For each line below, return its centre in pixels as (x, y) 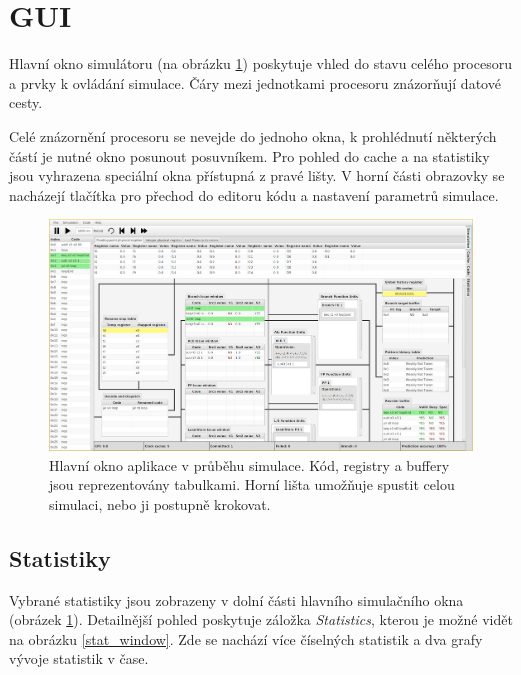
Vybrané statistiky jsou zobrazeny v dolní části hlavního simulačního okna (236, 599)
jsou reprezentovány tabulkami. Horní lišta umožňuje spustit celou (252, 484)
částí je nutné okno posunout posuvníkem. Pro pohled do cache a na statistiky (249, 155)
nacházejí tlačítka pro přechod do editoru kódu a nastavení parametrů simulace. (254, 194)
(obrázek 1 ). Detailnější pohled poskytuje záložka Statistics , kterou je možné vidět (261, 619)
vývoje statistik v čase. (79, 658)
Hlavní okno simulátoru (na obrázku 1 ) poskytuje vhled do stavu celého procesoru (260, 63)
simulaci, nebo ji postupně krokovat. (160, 503)
